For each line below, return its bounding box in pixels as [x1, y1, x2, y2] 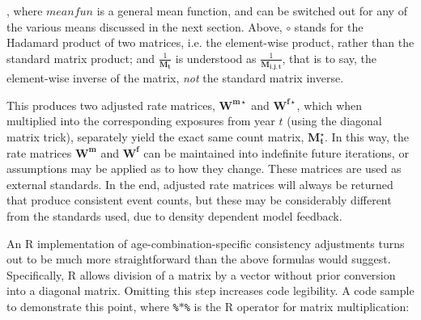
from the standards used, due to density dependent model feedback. [6, 208, 342, 224]
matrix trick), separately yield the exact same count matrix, [6, 128, 304, 145]
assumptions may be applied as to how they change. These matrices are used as [6, 160, 402, 177]
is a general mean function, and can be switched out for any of [96, 2, 407, 19]
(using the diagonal [287, 112, 382, 129]
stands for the [294, 18, 364, 35]
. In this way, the [325, 128, 409, 145]
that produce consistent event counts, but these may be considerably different [6, 192, 392, 208]
